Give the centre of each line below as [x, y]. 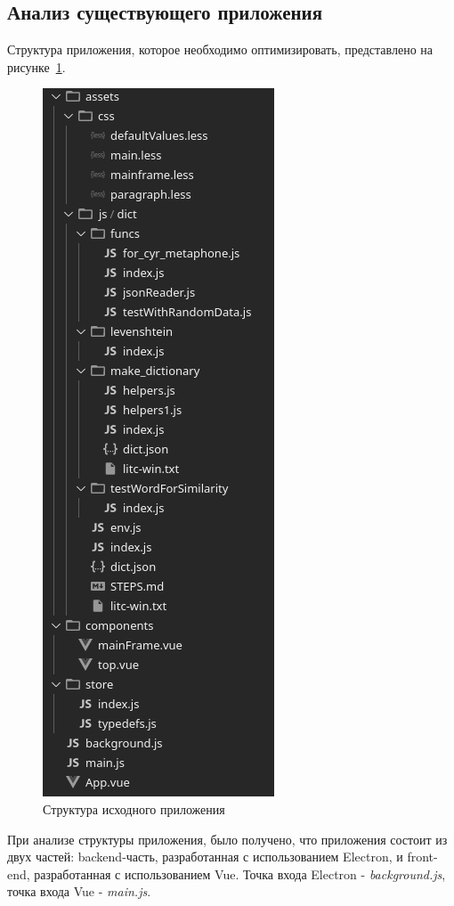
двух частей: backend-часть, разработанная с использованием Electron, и [205, 857]
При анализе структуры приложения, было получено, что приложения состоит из [227, 839]
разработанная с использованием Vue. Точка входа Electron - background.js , [240, 873]
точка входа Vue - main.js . [79, 891]
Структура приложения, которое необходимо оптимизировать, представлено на [220, 49]
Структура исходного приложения [134, 808]
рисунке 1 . [36, 66]
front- [422, 857]
